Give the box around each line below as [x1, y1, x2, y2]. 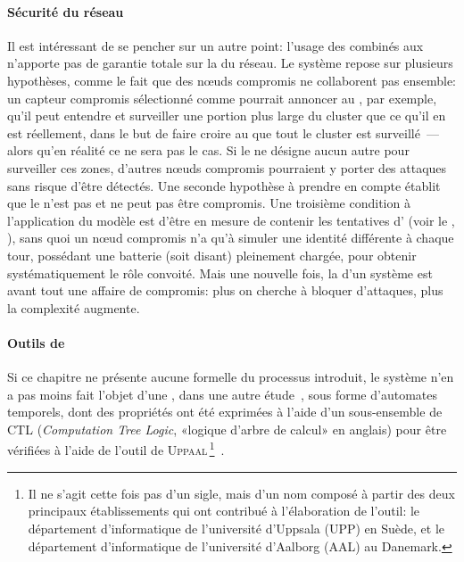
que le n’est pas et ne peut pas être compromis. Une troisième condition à [7, 194, 410, 212]
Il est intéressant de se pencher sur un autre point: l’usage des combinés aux [7, 36, 424, 54]
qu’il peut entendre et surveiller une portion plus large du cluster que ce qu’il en [7, 106, 446, 125]
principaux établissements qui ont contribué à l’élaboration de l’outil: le [28, 501, 420, 520]
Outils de [7, 333, 65, 351]
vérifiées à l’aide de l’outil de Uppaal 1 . [7, 438, 225, 459]
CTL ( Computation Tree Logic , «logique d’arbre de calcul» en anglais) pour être [7, 419, 447, 438]
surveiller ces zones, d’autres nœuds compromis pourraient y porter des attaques [7, 158, 447, 177]
